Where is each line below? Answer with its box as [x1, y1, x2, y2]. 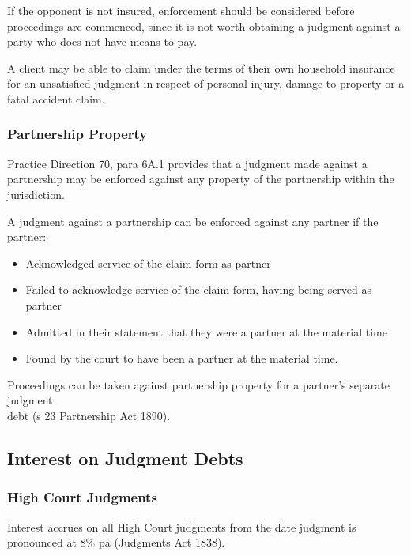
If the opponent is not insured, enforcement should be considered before [7, 2, 355, 18]
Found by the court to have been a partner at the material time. [25, 350, 338, 366]
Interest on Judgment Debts [7, 445, 243, 470]
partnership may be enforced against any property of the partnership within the [7, 171, 394, 187]
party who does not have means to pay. [7, 33, 198, 50]
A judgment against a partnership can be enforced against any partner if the [7, 212, 379, 229]
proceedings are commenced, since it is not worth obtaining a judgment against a [7, 17, 401, 34]
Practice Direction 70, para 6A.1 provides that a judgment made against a [7, 155, 368, 171]
